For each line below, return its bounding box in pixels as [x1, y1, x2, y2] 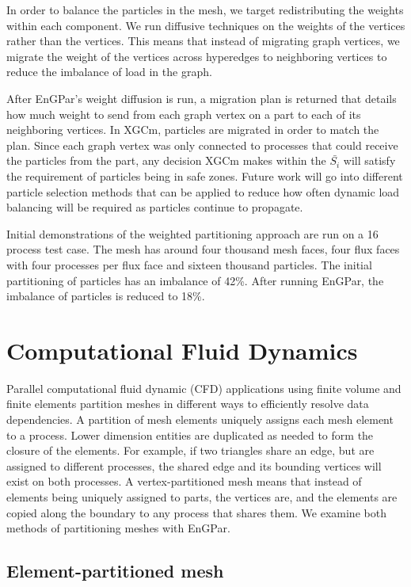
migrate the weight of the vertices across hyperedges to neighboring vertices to [6, 48, 387, 64]
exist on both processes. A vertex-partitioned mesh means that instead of [6, 473, 362, 490]
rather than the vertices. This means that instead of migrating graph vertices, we [6, 32, 400, 49]
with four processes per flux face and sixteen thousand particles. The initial [6, 256, 372, 273]
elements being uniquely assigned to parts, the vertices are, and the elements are [6, 488, 398, 505]
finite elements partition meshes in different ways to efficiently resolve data [6, 395, 369, 412]
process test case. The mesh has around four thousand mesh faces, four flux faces [6, 241, 400, 257]
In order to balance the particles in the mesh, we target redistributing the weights [6, 2, 404, 17]
